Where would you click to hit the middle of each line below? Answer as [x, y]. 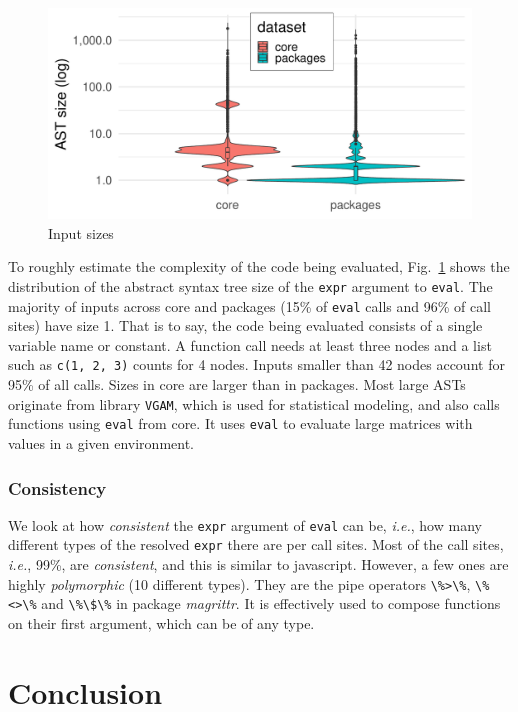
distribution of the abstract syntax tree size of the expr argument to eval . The [250, 285]
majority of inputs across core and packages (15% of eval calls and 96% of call [249, 305]
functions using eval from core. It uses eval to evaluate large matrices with [240, 423]
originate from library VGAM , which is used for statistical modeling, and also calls [254, 403]
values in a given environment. [101, 443]
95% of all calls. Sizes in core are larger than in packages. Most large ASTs [237, 384]
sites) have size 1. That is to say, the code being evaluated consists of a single [245, 325]
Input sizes [81, 232]
